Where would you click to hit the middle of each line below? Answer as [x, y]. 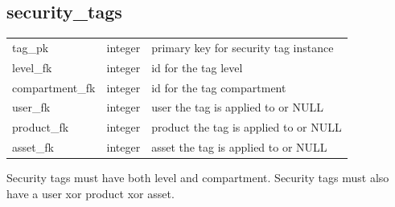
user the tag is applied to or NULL [237, 107]
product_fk [41, 127]
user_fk [31, 107]
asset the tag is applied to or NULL [239, 147]
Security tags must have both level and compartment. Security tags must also [198, 178]
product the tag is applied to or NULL [247, 127]
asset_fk [33, 147]
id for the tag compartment [219, 87]
